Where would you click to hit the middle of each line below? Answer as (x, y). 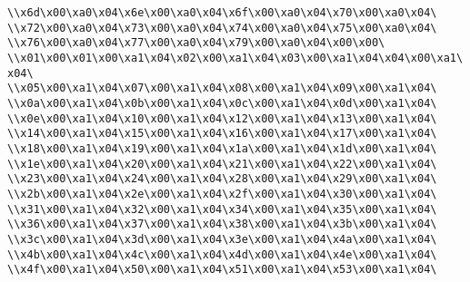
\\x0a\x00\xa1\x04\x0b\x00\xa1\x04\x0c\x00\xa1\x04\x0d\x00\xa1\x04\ (222, 103)
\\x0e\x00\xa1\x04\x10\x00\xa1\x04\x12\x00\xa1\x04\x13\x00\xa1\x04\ (222, 118)
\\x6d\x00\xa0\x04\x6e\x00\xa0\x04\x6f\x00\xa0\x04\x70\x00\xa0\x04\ (222, 13)
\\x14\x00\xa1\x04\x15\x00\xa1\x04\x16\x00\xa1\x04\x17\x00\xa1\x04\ (222, 134)
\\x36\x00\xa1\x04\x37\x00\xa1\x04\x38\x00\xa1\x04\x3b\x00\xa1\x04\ (222, 224)
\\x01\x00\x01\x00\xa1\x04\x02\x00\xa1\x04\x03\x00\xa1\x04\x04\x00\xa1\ (235, 58)
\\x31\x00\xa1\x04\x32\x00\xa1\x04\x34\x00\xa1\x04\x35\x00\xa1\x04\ (222, 209)
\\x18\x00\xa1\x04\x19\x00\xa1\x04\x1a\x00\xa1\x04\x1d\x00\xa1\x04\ (222, 148)
